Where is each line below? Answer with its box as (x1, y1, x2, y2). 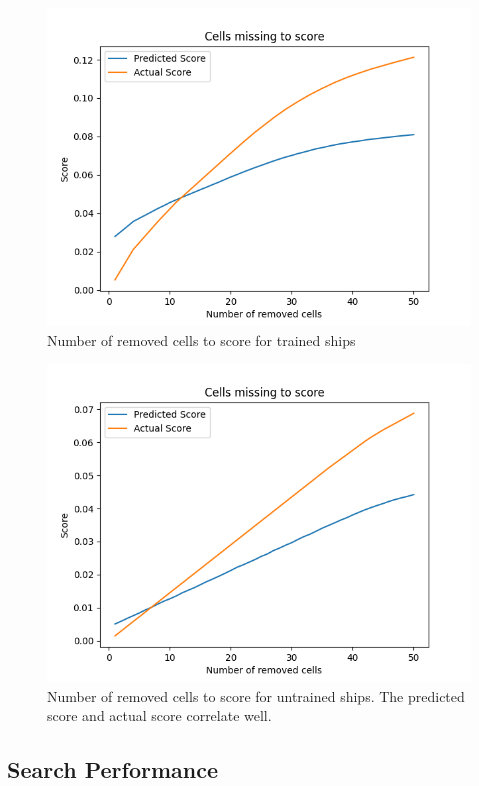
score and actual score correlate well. (47, 705, 272, 726)
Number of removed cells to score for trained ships (47, 329, 356, 350)
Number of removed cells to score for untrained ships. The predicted (47, 685, 465, 706)
